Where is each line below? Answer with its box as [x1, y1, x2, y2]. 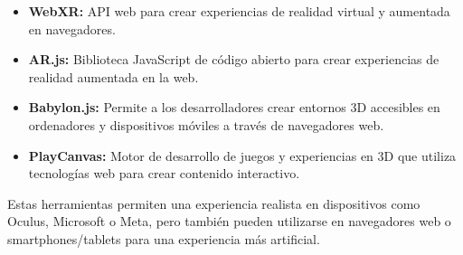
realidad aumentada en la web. [28, 67, 199, 86]
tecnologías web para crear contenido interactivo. [28, 164, 300, 183]
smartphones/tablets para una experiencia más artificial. [7, 229, 320, 248]
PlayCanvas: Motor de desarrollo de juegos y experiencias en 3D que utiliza [28, 146, 457, 165]
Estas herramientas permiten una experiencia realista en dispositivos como [7, 194, 420, 212]
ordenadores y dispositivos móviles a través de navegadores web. [28, 115, 384, 134]
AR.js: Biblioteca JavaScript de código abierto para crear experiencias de [28, 50, 439, 69]
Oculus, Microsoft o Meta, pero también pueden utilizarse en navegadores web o [7, 212, 451, 231]
